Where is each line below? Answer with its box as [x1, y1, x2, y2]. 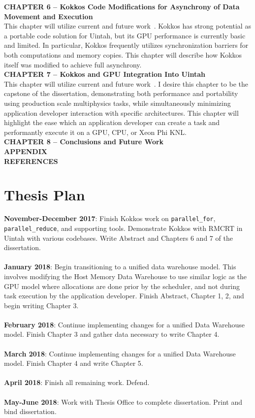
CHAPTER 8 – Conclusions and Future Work [4, 136, 164, 147]
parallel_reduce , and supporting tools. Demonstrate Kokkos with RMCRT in [4, 223, 243, 233]
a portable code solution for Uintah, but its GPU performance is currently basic [4, 30, 246, 40]
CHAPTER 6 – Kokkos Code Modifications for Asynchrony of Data [4, 1, 240, 11]
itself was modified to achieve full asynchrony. [4, 59, 142, 69]
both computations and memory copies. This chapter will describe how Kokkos [4, 49, 242, 60]
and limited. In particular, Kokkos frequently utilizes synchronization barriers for [4, 40, 249, 50]
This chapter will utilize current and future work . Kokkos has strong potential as [4, 21, 251, 31]
